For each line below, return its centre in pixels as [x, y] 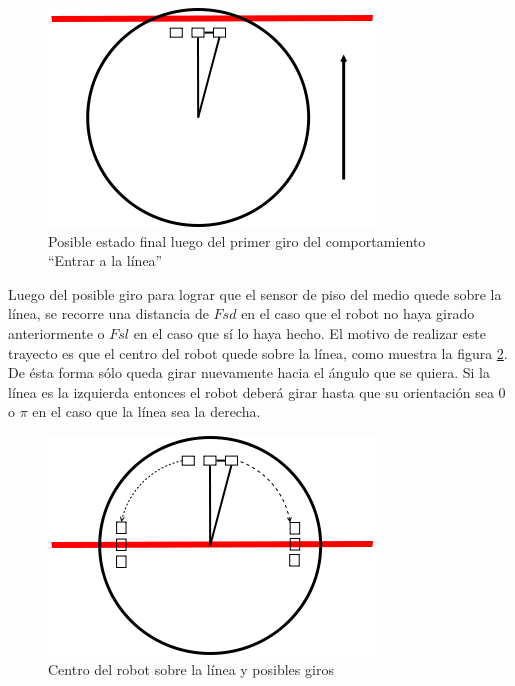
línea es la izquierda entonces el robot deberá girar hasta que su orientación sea [251, 391]
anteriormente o [56, 332]
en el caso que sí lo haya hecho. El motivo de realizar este [310, 332]
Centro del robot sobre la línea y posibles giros [191, 668]
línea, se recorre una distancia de [108, 313]
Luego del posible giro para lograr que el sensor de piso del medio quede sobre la [255, 293]
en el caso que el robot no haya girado [358, 313]
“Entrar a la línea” [105, 260]
